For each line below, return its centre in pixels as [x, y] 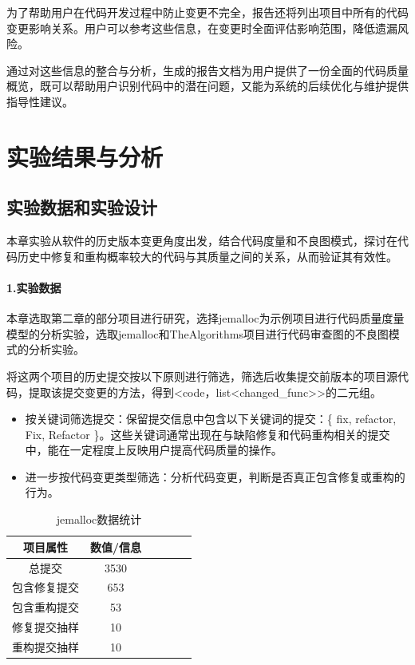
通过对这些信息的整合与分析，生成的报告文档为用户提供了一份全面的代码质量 [207, 70]
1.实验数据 [34, 287]
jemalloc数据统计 [99, 519]
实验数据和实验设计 [82, 207]
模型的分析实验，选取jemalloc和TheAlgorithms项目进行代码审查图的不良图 [198, 333]
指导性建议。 [40, 101]
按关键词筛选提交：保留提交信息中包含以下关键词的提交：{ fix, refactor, [211, 419]
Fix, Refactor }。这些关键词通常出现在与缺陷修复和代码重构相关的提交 [207, 434]
